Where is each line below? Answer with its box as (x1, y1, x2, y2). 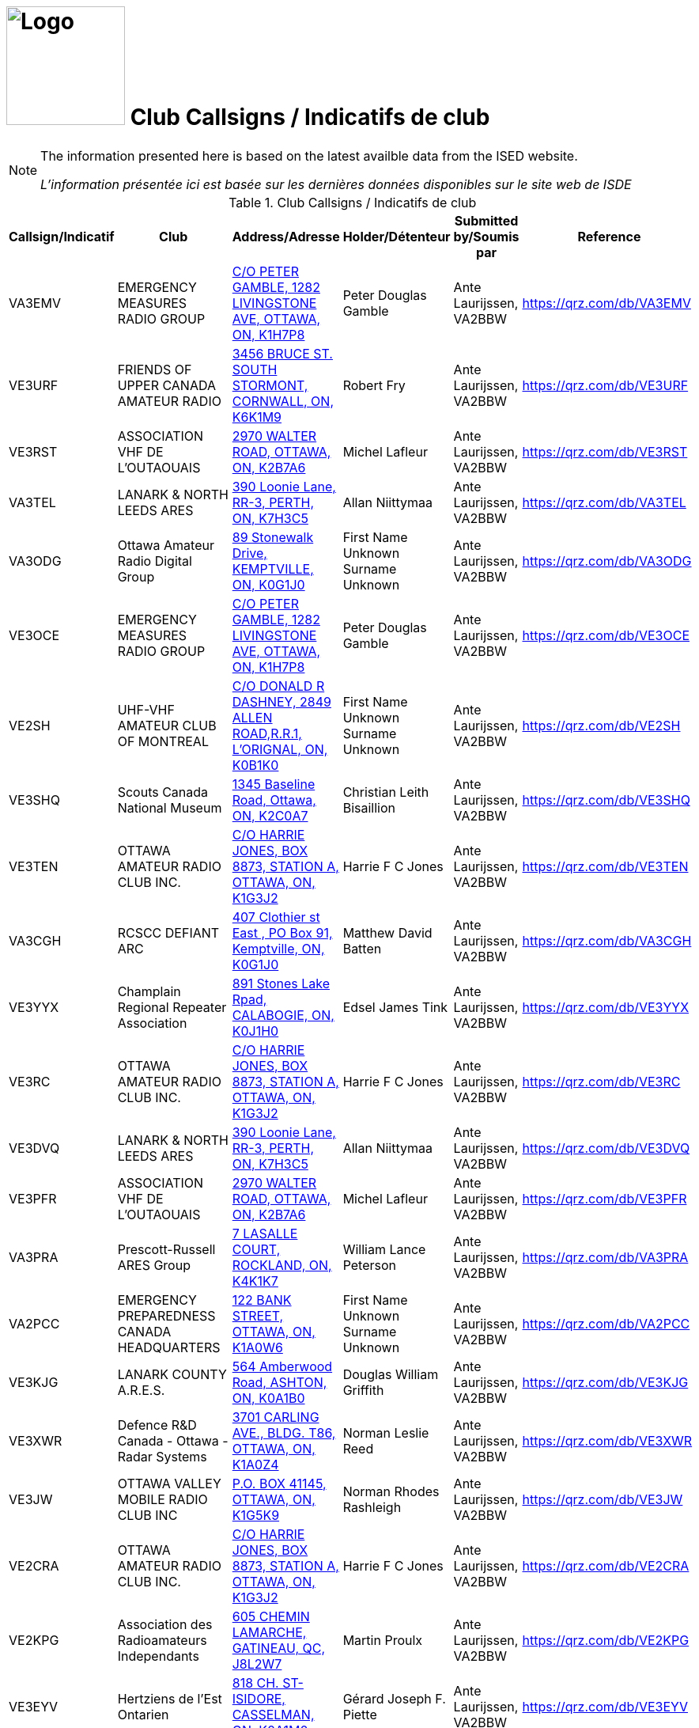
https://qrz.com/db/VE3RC (522, 1073, 681, 1089)
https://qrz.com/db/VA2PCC (522, 1315, 690, 1332)
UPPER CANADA (117, 377, 216, 393)
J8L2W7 (232, 1655, 282, 1672)
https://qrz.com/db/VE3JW (522, 1491, 683, 1507)
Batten (342, 940, 382, 957)
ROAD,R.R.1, (232, 725, 302, 741)
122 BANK (232, 1291, 292, 1308)
